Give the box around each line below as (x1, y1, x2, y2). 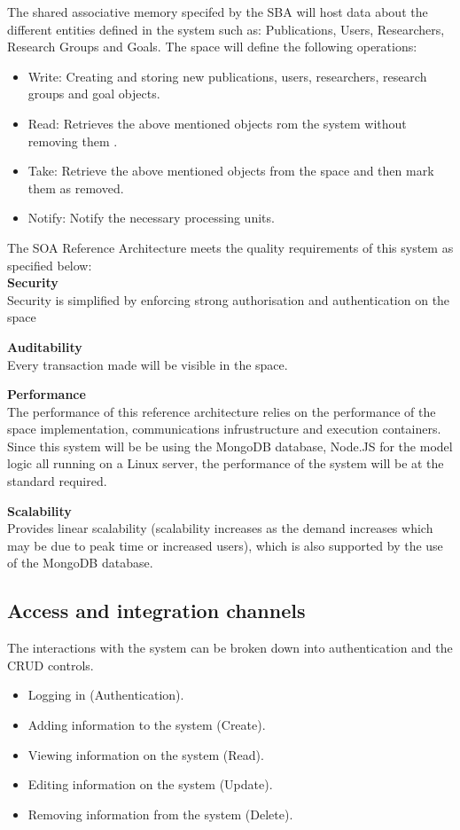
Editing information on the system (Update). (27, 775, 273, 794)
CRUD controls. (7, 655, 94, 674)
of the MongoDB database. (7, 553, 153, 572)
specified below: (7, 255, 92, 274)
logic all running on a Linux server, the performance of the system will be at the (7, 454, 444, 473)
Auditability (7, 337, 82, 356)
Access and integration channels (7, 597, 306, 624)
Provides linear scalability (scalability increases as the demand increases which (7, 519, 433, 537)
